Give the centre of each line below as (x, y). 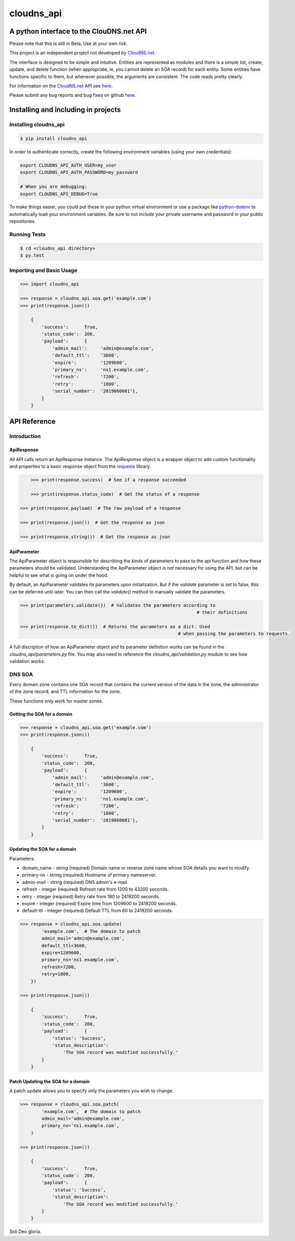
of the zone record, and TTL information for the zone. (65, 692)
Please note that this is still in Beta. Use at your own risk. (69, 44)
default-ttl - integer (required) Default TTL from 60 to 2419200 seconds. (97, 911)
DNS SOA (21, 674)
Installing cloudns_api (37, 125)
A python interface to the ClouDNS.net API (78, 31)
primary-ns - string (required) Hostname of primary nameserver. (89, 875)
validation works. (27, 661)
